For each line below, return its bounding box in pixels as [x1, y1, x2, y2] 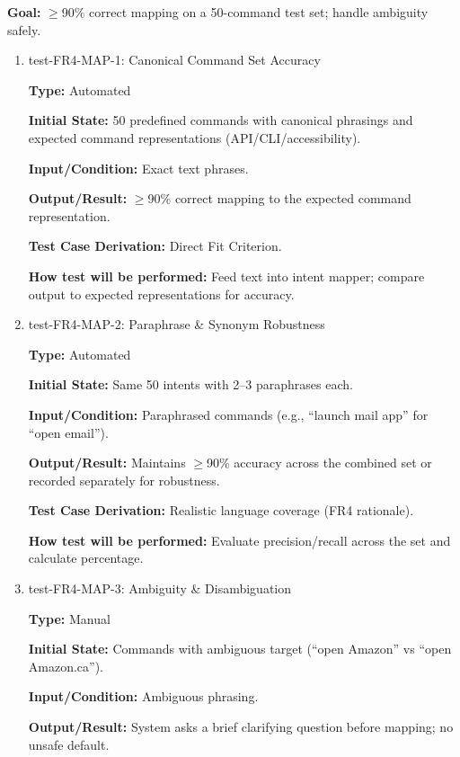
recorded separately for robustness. [28, 470, 220, 489]
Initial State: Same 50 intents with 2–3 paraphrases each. [28, 375, 353, 394]
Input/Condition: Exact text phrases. [28, 158, 249, 177]
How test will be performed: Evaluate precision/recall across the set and [28, 530, 451, 549]
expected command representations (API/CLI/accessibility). [28, 128, 361, 147]
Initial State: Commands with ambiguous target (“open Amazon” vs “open [28, 639, 452, 658]
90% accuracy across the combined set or [207, 453, 432, 472]
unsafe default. [28, 735, 110, 753]
